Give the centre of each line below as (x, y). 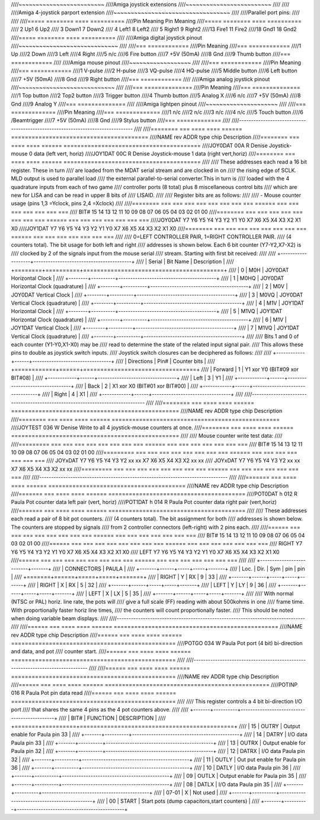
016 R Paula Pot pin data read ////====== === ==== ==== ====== (94, 693)
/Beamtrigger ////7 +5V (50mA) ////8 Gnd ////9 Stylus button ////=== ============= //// (121, 120)
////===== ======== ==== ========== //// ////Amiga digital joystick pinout (107, 37)
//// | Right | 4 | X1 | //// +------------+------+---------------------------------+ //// (143, 394)
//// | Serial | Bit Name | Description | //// (185, 261)
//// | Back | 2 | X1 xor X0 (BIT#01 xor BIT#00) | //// (137, 386)
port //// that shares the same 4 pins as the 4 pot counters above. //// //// (100, 710)
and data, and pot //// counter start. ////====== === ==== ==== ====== (101, 652)
